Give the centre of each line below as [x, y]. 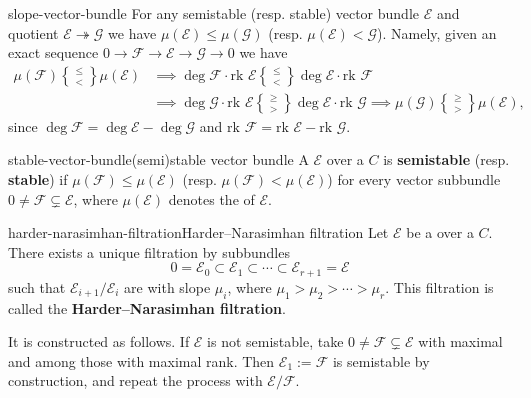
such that [37, 286]
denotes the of [211, 198]
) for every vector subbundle [414, 179]
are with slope [167, 286]
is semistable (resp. [446, 159]
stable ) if [38, 179]
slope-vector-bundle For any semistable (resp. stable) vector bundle [214, 13]
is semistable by [381, 360]
